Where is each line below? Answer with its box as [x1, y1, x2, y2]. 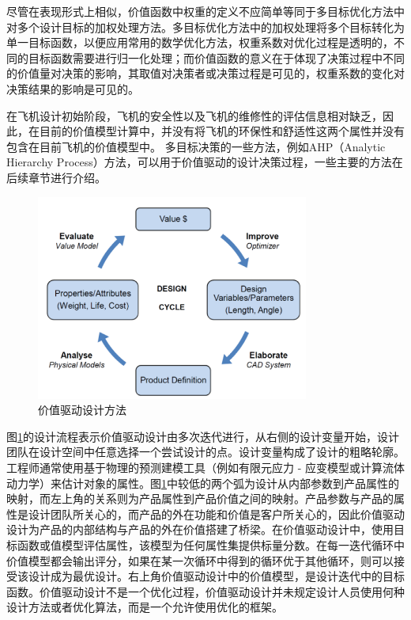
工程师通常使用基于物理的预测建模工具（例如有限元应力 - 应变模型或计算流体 [6, 458, 405, 475]
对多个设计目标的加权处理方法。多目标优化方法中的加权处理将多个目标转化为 [6, 18, 405, 35]
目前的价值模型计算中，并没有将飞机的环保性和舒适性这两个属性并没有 [39, 123, 405, 139]
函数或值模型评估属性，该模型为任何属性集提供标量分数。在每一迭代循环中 [17, 536, 405, 553]
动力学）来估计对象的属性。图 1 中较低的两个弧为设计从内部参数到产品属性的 [6, 474, 399, 491]
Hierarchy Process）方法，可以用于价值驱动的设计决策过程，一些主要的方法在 [6, 154, 403, 170]
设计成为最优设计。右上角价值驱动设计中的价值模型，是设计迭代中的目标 [28, 568, 405, 584]
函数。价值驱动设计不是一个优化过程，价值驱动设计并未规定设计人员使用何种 [6, 583, 405, 599]
